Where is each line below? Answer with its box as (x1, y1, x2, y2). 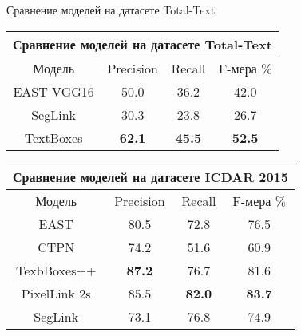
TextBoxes (24, 128, 83, 147)
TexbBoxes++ (16, 260, 97, 279)
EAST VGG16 (13, 81, 94, 101)
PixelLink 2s (21, 283, 91, 302)
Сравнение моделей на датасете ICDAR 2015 (13, 167, 289, 186)
